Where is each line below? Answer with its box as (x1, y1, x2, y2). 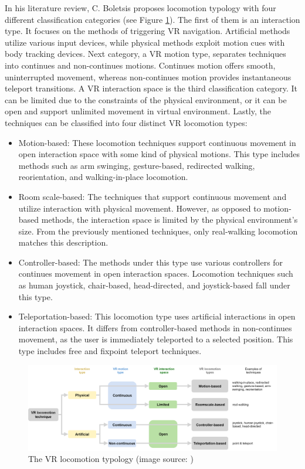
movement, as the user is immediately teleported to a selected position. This (18, 333, 293, 345)
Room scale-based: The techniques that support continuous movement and (18, 190, 287, 202)
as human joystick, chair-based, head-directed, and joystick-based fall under (18, 279, 290, 291)
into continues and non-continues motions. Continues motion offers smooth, (5, 59, 276, 71)
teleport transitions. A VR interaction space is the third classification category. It (5, 82, 298, 94)
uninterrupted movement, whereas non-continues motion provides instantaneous (5, 70, 292, 83)
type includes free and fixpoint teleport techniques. (18, 345, 202, 357)
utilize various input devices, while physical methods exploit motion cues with (5, 36, 285, 48)
